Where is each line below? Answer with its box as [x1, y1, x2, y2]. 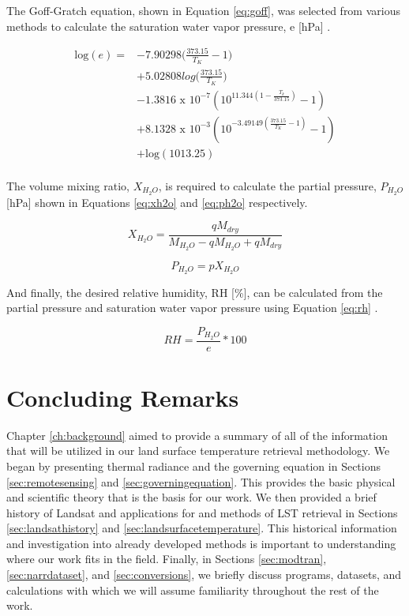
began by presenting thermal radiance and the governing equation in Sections [6, 457, 381, 474]
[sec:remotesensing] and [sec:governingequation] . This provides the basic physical [6, 473, 396, 490]
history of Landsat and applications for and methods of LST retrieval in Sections [6, 504, 398, 520]
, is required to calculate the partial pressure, [158, 177, 377, 193]
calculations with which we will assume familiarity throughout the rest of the [6, 581, 379, 598]
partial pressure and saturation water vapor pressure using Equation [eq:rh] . [6, 299, 378, 316]
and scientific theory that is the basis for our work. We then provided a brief [6, 489, 377, 505]
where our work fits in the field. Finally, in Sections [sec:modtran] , [6, 550, 327, 567]
